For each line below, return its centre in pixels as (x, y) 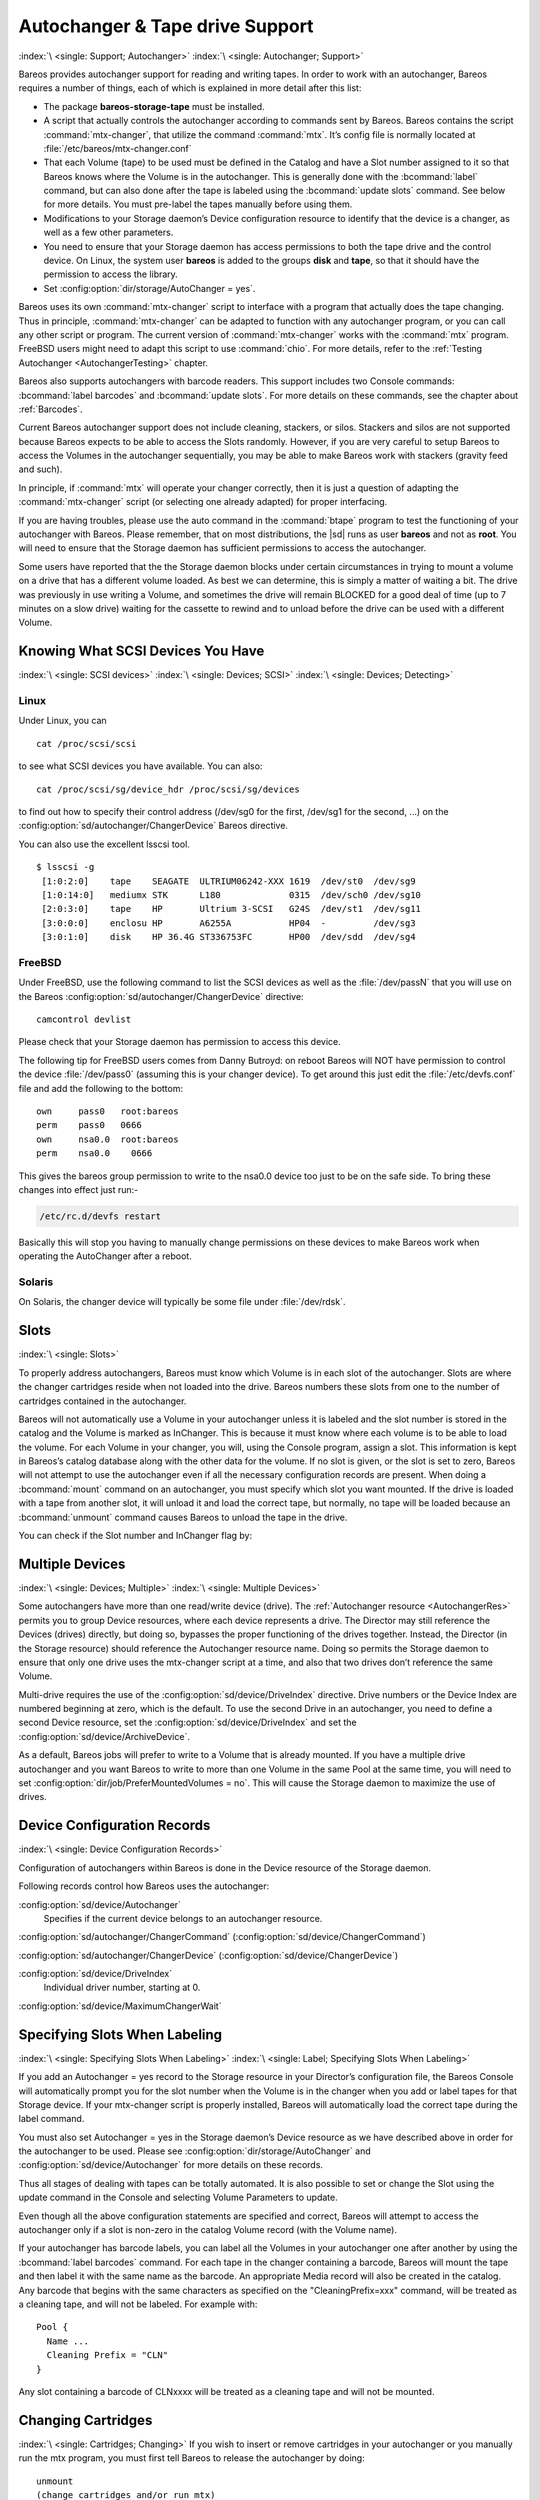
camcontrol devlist (84, 1019)
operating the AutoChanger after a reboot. (105, 1256)
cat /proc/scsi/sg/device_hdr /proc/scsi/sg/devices (168, 789)
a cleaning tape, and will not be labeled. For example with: (138, 2304)
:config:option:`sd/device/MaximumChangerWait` (120, 2006)
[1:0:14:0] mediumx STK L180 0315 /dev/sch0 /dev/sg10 (231, 894)
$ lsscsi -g (65, 867)
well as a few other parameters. (108, 232)
